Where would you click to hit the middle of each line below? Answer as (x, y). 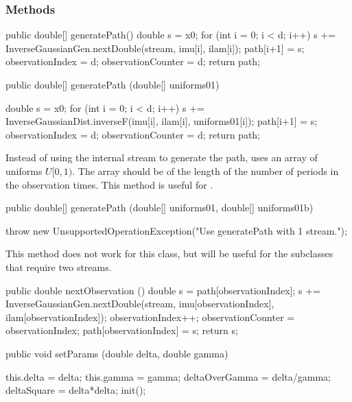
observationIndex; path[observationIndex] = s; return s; (122, 330)
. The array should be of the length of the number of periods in (206, 170)
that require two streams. (59, 267)
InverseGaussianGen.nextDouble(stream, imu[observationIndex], (140, 304)
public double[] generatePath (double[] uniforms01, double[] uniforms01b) (160, 208)
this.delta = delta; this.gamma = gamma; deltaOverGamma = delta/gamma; (168, 376)
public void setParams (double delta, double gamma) (117, 353)
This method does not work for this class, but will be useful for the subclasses (169, 253)
